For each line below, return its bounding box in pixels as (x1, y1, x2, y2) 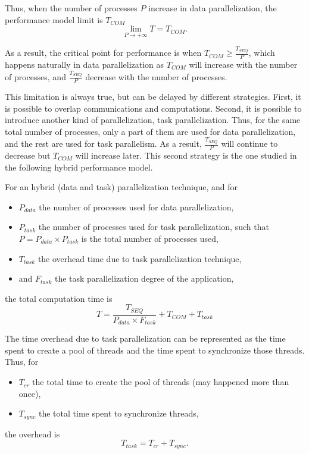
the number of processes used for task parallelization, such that (38, 220, 269, 233)
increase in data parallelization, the (148, 2, 277, 14)
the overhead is (5, 427, 60, 440)
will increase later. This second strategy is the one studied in (75, 149, 297, 162)
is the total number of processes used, (81, 232, 219, 244)
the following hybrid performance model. (5, 160, 153, 173)
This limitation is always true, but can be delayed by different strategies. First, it (5, 90, 301, 103)
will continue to (221, 137, 278, 150)
